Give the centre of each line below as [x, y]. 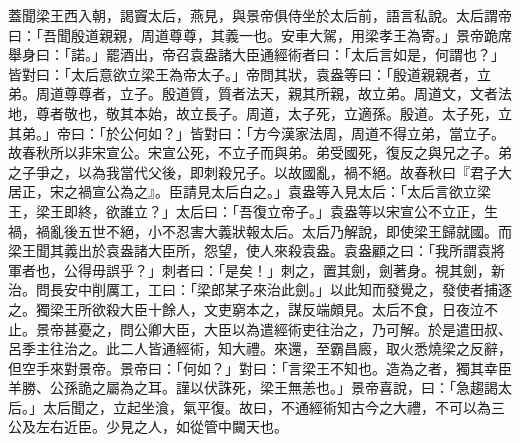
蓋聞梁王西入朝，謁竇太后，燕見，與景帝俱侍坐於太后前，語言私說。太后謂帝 [260, 15]
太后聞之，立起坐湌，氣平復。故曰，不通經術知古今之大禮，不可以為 [266, 406]
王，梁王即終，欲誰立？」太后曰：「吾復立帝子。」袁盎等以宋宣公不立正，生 [253, 210]
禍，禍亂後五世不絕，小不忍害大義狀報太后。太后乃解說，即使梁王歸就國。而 [260, 230]
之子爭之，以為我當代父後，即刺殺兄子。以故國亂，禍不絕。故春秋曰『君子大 [260, 171]
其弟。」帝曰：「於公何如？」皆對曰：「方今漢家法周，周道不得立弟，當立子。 [256, 132]
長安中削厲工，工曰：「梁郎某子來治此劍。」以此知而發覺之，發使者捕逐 [280, 289]
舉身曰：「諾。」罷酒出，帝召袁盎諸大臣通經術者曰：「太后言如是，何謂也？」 [256, 54]
